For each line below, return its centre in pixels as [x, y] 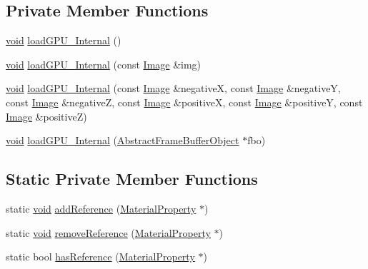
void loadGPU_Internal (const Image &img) [104, 64]
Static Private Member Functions [132, 179]
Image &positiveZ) [46, 116]
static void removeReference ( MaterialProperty [108, 232]
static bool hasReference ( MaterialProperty [100, 257]
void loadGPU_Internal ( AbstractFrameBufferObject [123, 140]
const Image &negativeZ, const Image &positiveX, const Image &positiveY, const [184, 102]
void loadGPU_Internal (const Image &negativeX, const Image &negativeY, [173, 88]
